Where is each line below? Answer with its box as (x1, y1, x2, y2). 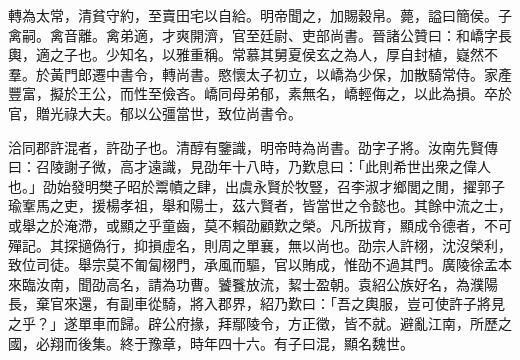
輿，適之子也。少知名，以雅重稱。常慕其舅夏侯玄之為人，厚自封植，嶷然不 (8, 44, 498, 65)
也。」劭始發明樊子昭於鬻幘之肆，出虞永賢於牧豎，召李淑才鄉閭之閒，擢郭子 (8, 175, 505, 196)
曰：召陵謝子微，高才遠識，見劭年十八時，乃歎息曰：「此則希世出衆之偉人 (8, 156, 491, 177)
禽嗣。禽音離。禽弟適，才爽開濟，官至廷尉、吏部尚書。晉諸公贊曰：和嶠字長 (8, 24, 512, 45)
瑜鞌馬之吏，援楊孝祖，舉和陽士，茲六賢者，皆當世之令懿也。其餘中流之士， (8, 195, 512, 216)
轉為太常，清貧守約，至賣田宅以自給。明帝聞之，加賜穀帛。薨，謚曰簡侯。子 (8, 5, 512, 25)
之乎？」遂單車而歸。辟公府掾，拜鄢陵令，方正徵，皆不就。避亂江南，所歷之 (8, 312, 512, 333)
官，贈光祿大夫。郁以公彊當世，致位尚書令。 (8, 102, 302, 123)
